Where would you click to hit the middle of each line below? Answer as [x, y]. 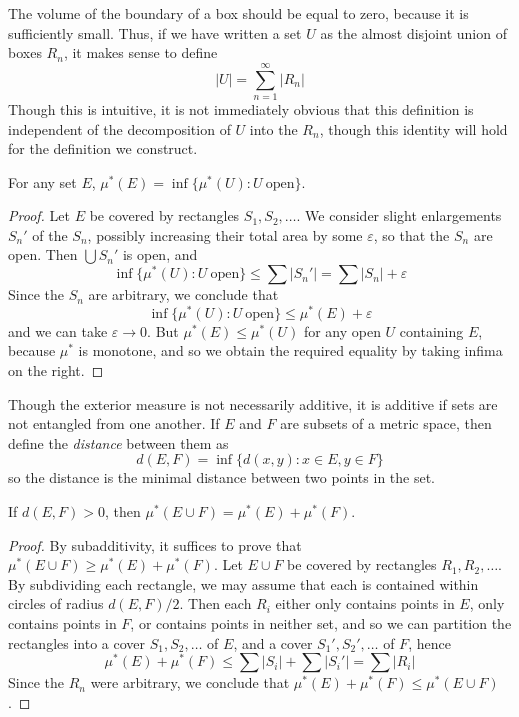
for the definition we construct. [103, 148]
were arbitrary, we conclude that [190, 682]
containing [431, 330]
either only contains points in [365, 603]
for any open [342, 330]
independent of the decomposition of [119, 128]
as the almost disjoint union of [413, 32]
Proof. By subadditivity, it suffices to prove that [155, 544]
